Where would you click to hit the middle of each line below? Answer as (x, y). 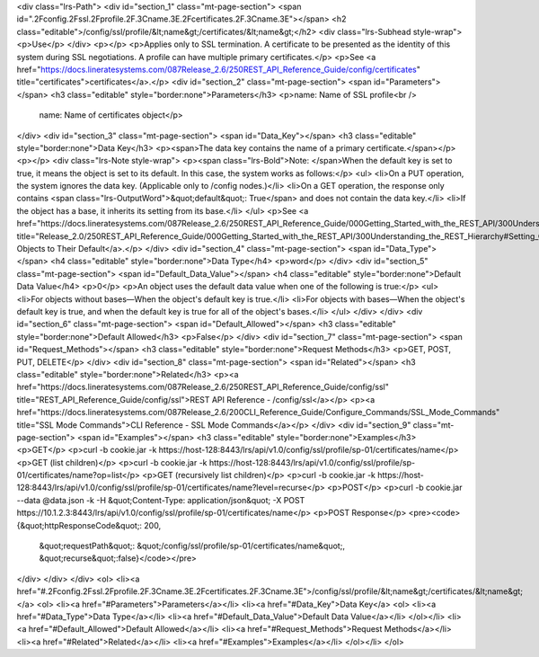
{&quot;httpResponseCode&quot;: (80, 525)
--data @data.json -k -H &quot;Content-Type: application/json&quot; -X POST (161, 500)
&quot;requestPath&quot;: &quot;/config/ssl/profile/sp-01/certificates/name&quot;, (192, 546)
